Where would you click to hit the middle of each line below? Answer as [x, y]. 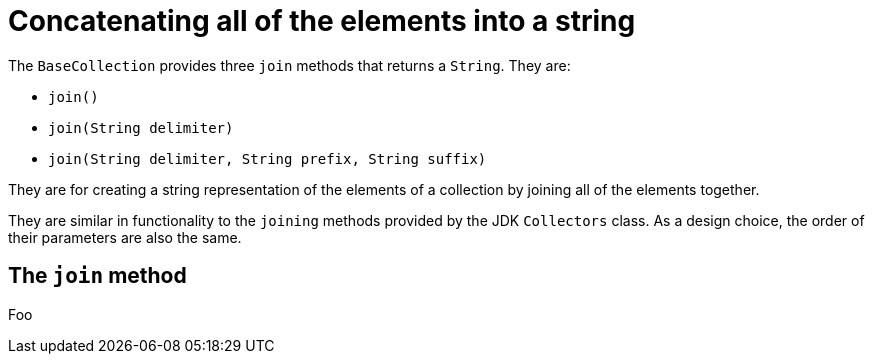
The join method [97, 276]
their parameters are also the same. [125, 237]
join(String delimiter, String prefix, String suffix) [267, 158]
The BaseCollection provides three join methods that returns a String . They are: [289, 65]
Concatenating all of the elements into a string [322, 21]
